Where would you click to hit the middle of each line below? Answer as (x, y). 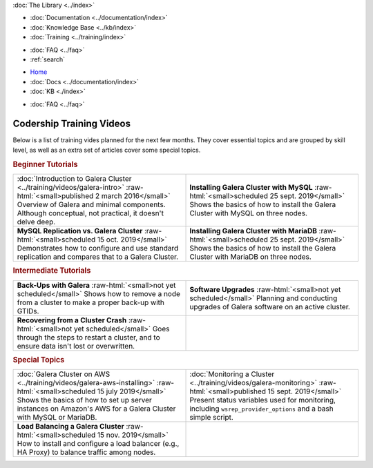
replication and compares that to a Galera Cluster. (98, 257)
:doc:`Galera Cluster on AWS (64, 374)
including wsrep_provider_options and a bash (262, 409)
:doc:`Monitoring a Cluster (232, 374)
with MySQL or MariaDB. (57, 418)
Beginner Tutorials (45, 164)
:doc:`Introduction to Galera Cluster (74, 178)
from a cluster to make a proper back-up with (91, 302)
